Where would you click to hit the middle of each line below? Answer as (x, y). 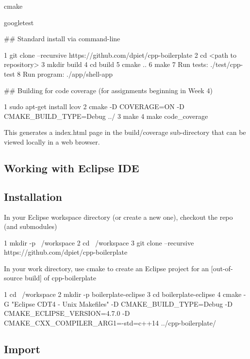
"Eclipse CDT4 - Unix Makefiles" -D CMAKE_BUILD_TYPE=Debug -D (122, 303)
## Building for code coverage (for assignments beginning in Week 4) (108, 90)
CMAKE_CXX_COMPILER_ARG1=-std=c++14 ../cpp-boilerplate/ (110, 322)
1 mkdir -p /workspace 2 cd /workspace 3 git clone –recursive (99, 242)
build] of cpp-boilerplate (60, 278)
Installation (33, 196)
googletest (19, 22)
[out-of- (222, 268)
